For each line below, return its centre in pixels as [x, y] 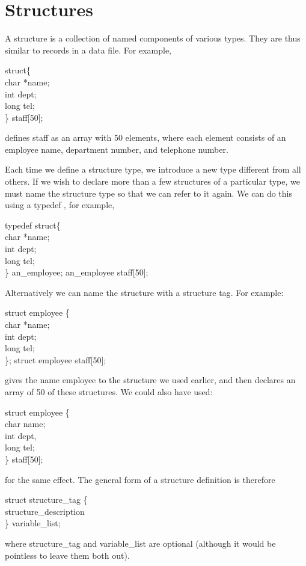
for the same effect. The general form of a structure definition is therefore [140, 479]
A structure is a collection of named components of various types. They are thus [153, 38]
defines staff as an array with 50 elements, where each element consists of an [145, 137]
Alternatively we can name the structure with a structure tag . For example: [144, 292]
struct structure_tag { [46, 500]
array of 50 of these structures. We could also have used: [109, 391]
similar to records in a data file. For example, [88, 50]
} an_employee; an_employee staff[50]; [77, 272]
